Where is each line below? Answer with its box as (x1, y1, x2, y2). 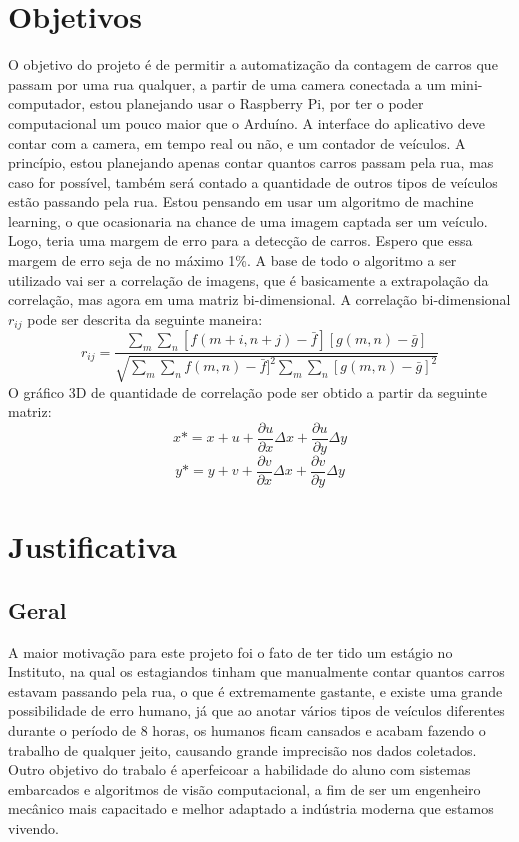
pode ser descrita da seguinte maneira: (27, 308, 263, 329)
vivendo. (8, 817, 59, 838)
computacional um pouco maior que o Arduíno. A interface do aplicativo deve (8, 112, 485, 133)
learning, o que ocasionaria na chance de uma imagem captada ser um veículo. (8, 210, 488, 231)
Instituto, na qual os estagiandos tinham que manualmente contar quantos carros (8, 661, 505, 682)
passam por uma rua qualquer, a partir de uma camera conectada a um (8, 73, 446, 94)
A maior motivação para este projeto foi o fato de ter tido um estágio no (8, 641, 453, 662)
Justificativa (8, 526, 177, 567)
